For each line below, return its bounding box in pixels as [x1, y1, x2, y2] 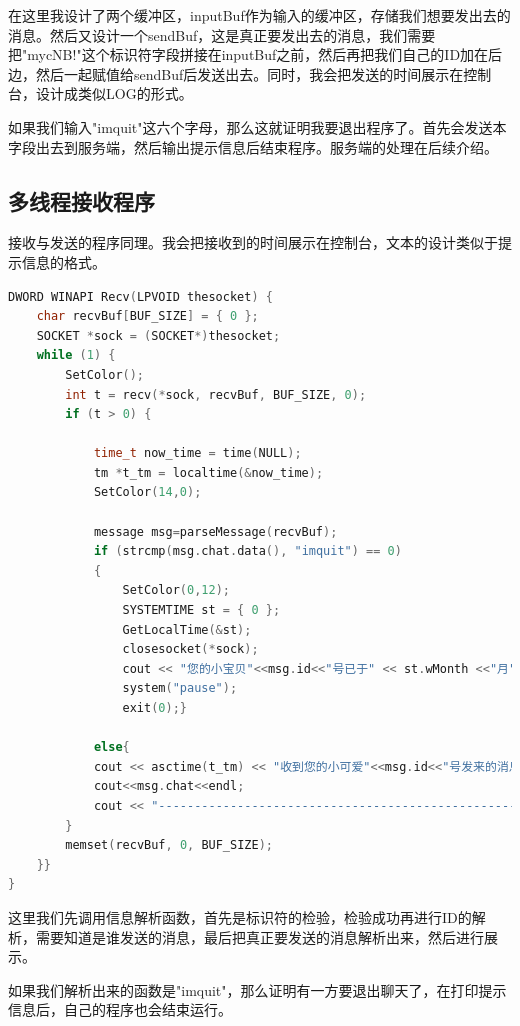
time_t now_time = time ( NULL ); [93, 446, 302, 461]
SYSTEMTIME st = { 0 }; [122, 603, 281, 618]
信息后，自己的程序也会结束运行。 [8, 999, 232, 1020]
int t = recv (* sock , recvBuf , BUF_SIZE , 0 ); [65, 387, 367, 402]
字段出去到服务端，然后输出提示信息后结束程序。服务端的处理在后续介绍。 [8, 136, 498, 157]
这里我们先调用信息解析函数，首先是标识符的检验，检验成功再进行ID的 [8, 906, 472, 927]
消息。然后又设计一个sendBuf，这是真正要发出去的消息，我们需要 [8, 24, 436, 45]
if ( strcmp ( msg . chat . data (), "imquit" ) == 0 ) [93, 544, 402, 559]
